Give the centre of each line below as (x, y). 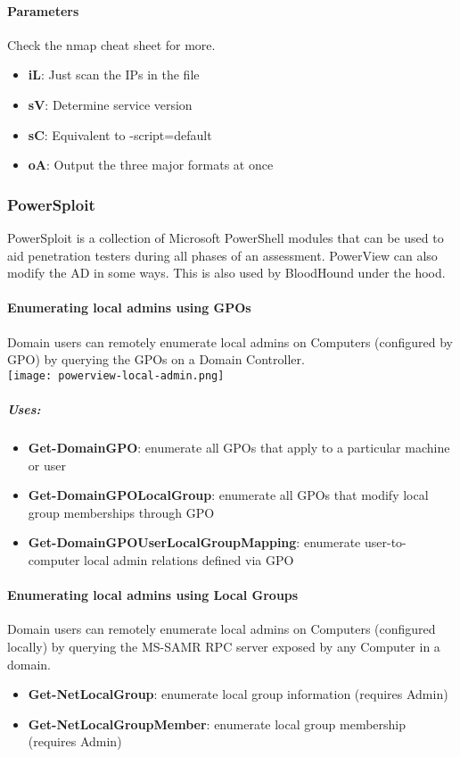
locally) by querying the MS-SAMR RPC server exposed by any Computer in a (224, 646)
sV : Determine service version (110, 104)
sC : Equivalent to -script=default (120, 134)
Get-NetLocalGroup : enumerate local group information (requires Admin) (238, 694)
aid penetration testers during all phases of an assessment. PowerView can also (222, 255)
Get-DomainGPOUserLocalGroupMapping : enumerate (194, 542)
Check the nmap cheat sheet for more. (111, 44)
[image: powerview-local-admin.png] (116, 375)
